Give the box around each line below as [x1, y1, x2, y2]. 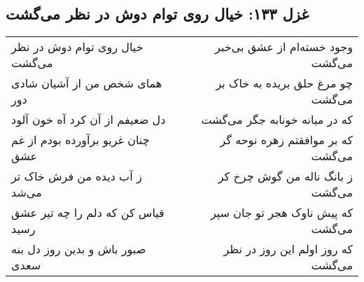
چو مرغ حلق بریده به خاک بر [216, 75, 353, 92]
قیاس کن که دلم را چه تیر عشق [11, 204, 164, 221]
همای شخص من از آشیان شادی [11, 75, 162, 92]
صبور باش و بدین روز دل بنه [11, 241, 146, 258]
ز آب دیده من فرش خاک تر [11, 168, 142, 185]
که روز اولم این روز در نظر [223, 241, 353, 258]
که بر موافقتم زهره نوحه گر [220, 132, 353, 148]
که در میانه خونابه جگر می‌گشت [201, 111, 353, 128]
